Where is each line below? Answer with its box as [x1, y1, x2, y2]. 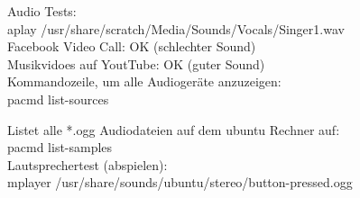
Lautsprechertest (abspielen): [7, 155, 168, 174]
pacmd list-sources [7, 89, 109, 108]
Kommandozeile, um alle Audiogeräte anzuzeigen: [7, 72, 282, 91]
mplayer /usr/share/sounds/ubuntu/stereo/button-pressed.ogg [7, 173, 353, 192]
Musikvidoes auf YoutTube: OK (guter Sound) [7, 54, 265, 73]
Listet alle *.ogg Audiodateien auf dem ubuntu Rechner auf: [7, 120, 340, 139]
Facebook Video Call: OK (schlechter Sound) [7, 37, 256, 56]
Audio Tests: [7, 2, 77, 20]
